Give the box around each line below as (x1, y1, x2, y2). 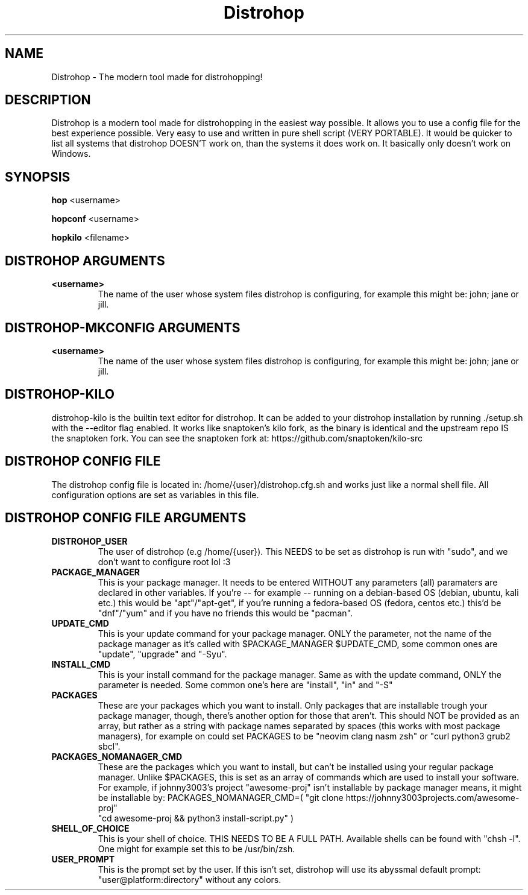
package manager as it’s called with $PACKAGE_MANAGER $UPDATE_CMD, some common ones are (98, 638, 498, 649)
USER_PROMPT (51, 853, 115, 864)
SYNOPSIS (5, 169, 71, 185)
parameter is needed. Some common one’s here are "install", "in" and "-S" (98, 679, 393, 690)
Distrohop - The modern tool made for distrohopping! (51, 71, 263, 82)
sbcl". (98, 741, 121, 751)
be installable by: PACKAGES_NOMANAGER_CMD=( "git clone (98, 792, 344, 803)
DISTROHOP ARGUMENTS (5, 253, 165, 268)
